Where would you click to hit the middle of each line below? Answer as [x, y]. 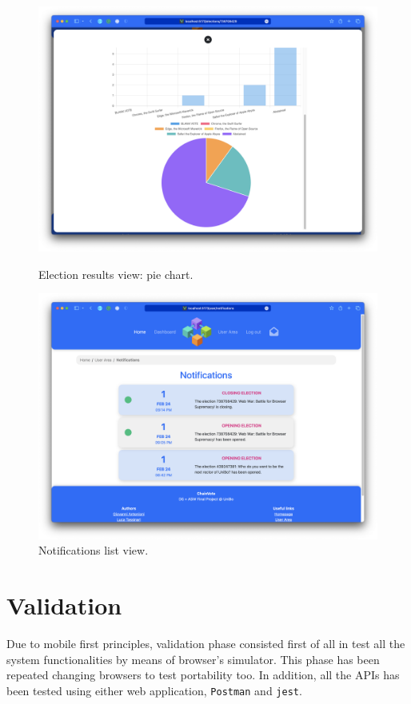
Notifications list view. [94, 550]
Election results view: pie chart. [116, 274]
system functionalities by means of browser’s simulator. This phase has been [193, 659]
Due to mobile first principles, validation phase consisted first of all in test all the [206, 643]
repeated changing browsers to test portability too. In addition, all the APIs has [203, 675]
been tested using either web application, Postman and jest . [154, 690]
